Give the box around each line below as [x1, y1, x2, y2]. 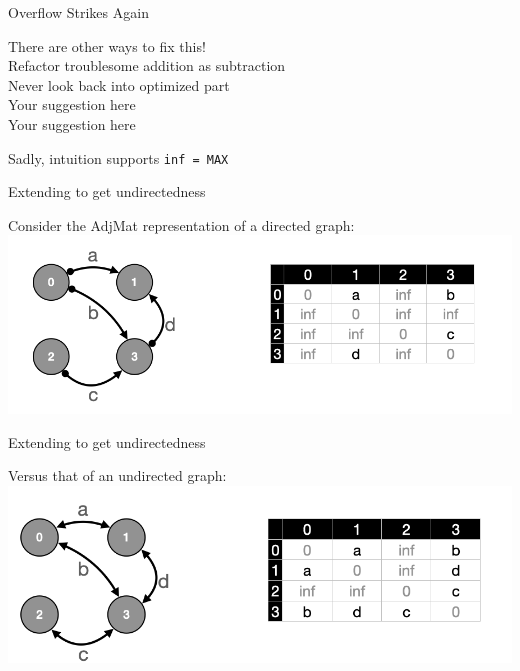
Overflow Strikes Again [8, 2, 149, 22]
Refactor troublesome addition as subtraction [8, 55, 286, 76]
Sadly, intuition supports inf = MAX [8, 147, 229, 168]
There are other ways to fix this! [8, 35, 206, 56]
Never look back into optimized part [8, 74, 230, 95]
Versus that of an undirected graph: [8, 465, 227, 486]
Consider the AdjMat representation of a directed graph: [8, 214, 355, 235]
